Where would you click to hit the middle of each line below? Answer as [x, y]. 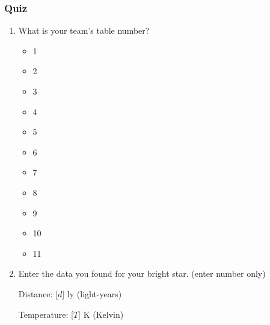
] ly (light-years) [92, 293]
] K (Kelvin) [101, 314]
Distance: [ [38, 293]
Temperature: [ [46, 314]
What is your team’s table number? [84, 30]
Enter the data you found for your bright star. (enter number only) [142, 273]
